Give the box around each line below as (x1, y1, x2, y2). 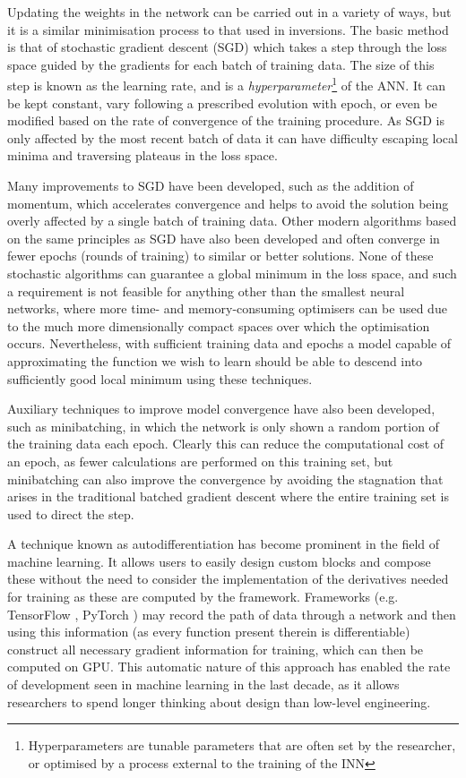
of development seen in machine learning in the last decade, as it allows (7, 675, 400, 694)
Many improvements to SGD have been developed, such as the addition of (7, 176, 414, 194)
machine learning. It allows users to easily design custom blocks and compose (7, 551, 431, 570)
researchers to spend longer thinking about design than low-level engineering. (7, 692, 431, 711)
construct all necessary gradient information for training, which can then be (7, 639, 424, 658)
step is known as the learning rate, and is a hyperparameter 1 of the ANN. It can (7, 73, 446, 95)
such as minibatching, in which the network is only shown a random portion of (7, 416, 439, 435)
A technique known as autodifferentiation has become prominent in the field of (7, 534, 440, 553)
